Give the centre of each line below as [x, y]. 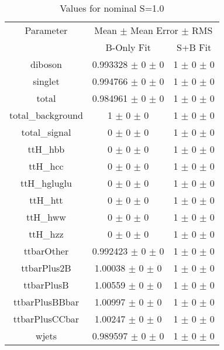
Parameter [46, 30]
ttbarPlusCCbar [46, 319]
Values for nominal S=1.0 [112, 8]
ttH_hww [46, 217]
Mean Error [154, 30]
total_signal [46, 132]
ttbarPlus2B [46, 268]
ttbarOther [46, 251]
